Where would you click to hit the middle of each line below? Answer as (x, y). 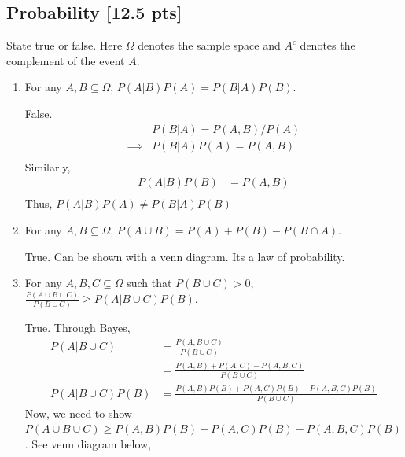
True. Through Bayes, (77, 328)
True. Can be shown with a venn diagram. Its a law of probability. (185, 256)
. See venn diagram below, (88, 444)
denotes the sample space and (209, 45)
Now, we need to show (78, 413)
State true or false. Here (64, 45)
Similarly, (48, 166)
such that (149, 283)
